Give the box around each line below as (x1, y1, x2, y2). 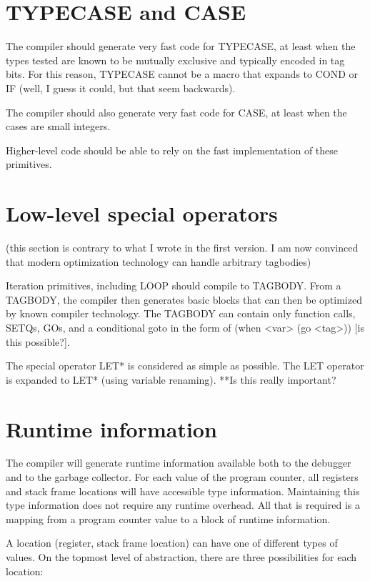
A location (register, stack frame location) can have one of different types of (6, 535, 338, 550)
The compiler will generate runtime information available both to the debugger (6, 455, 351, 470)
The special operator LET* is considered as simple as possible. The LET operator (6, 358, 364, 373)
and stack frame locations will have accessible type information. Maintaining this (6, 483, 360, 498)
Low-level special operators (6, 199, 278, 228)
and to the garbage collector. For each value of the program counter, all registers (6, 470, 359, 485)
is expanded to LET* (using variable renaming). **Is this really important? (6, 372, 336, 387)
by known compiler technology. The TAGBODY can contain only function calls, (6, 306, 356, 321)
